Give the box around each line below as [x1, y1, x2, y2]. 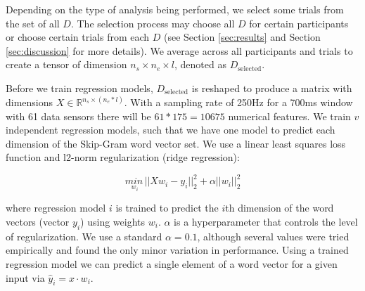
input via [6, 270, 45, 285]
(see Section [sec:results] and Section [163, 30, 321, 44]
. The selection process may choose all [70, 15, 235, 30]
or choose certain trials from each [6, 30, 150, 44]
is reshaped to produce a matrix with [191, 80, 352, 95]
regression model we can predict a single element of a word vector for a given [6, 256, 338, 271]
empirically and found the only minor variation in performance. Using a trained [6, 242, 349, 257]
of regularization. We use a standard [6, 228, 162, 243]
